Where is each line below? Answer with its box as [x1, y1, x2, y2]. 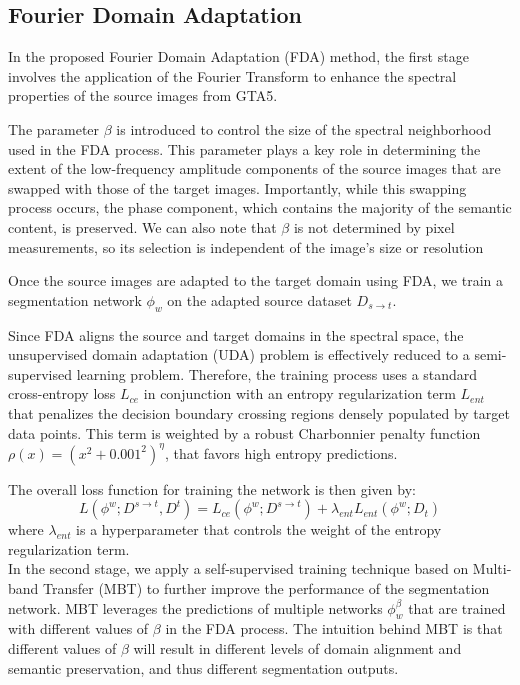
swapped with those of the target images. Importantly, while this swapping [8, 177, 467, 198]
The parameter [8, 118, 100, 139]
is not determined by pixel [293, 216, 455, 237]
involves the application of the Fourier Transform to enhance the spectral [8, 65, 457, 86]
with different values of [8, 618, 149, 639]
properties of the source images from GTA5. [8, 85, 278, 106]
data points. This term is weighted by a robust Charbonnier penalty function [8, 422, 481, 443]
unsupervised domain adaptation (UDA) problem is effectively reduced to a [8, 344, 470, 365]
